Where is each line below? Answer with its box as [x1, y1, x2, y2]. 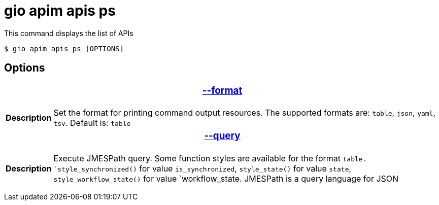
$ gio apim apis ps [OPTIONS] [4, 44, 124, 53]
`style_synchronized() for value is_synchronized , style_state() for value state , [53, 163, 352, 174]
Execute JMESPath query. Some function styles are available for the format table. [53, 153, 367, 164]
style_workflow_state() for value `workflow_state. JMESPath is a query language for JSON [53, 174, 399, 184]
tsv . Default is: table [53, 118, 131, 128]
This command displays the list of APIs [4, 28, 133, 38]
